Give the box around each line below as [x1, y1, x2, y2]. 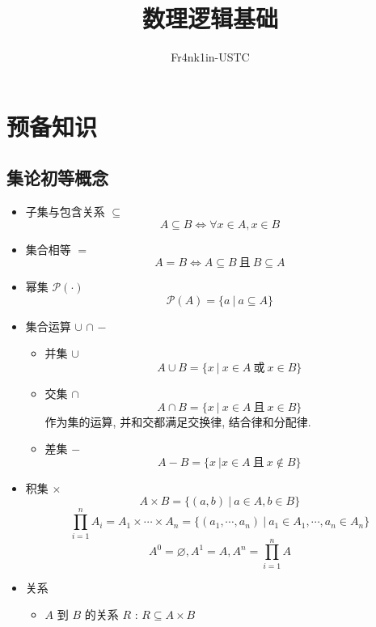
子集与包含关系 [25, 203, 105, 220]
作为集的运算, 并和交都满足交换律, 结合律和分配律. [44, 413, 311, 430]
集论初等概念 [6, 165, 108, 190]
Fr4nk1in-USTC [171, 49, 250, 66]
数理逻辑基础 [142, 2, 278, 35]
